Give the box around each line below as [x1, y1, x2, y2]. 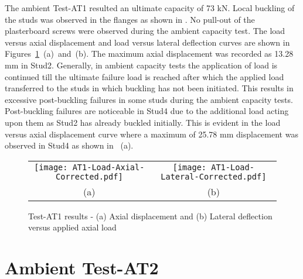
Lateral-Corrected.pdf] [161, 171, 267, 181]
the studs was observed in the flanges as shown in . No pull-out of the [5, 13, 255, 25]
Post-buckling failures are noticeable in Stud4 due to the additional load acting [5, 105, 289, 117]
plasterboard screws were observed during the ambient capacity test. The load [5, 25, 285, 37]
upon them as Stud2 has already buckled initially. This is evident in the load [5, 116, 281, 128]
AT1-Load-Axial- [72, 162, 145, 172]
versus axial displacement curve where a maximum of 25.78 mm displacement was [5, 128, 298, 140]
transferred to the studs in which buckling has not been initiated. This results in [5, 82, 294, 94]
